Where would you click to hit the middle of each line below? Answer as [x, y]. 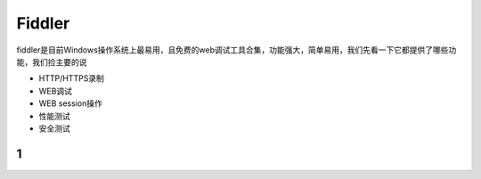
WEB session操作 [70, 103]
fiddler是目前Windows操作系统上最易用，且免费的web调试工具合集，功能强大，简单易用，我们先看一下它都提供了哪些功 [236, 50]
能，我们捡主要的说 [52, 61]
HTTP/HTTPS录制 [71, 78]
